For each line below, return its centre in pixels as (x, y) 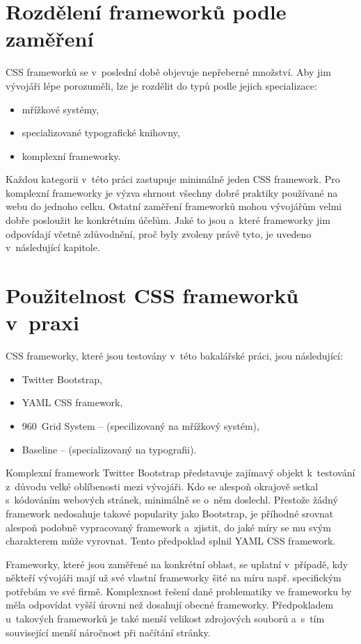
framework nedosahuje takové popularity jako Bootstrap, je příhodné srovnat (170, 513)
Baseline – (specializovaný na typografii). (109, 449)
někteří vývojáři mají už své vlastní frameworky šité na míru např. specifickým (174, 578)
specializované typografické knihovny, (101, 132)
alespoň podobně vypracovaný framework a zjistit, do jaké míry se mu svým (168, 527)
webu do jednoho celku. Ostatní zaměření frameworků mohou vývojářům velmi (174, 206)
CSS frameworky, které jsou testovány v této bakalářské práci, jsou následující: (174, 356)
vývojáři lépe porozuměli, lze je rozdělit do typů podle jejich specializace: (161, 85)
